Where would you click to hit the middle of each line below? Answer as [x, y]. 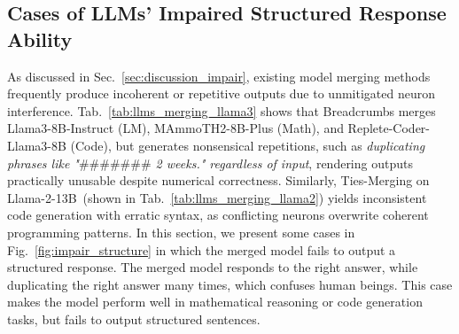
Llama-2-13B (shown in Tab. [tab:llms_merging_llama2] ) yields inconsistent [217, 197]
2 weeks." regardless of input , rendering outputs [284, 163]
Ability [40, 39]
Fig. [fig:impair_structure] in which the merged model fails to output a [202, 249]
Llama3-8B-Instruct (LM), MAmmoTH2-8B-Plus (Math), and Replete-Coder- [218, 128]
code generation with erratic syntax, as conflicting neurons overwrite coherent [218, 215]
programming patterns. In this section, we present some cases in [181, 232]
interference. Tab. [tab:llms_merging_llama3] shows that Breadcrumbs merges [222, 110]
